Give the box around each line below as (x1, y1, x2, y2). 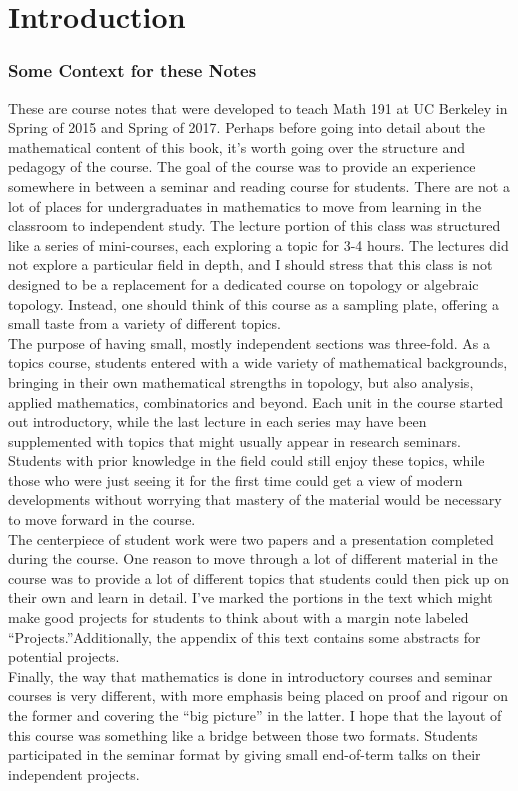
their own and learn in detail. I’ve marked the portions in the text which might (8, 587, 493, 608)
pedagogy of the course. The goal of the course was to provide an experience (8, 156, 476, 177)
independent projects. (8, 763, 140, 784)
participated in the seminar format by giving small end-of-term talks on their (8, 744, 481, 765)
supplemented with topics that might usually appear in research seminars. (8, 430, 461, 451)
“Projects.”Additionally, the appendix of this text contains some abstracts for (8, 626, 481, 647)
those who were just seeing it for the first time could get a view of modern (8, 469, 463, 490)
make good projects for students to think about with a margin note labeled (8, 607, 469, 628)
